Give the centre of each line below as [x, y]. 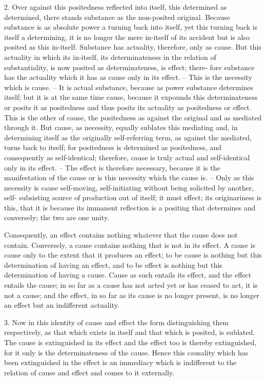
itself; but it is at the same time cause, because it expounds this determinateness [131, 97]
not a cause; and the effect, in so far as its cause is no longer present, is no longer [132, 295]
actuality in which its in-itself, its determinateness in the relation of [110, 57]
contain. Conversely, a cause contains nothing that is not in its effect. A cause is [130, 245]
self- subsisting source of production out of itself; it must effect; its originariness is [133, 197]
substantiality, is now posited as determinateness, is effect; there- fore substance [129, 67]
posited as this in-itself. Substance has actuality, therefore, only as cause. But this [133, 47]
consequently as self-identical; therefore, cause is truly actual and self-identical [127, 157]
